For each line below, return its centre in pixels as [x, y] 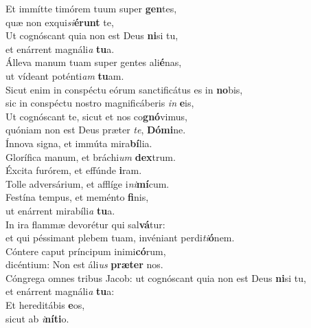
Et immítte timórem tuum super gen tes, [91, 8]
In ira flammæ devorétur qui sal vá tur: [85, 224]
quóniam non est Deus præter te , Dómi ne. [96, 130]
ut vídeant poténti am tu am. [65, 75]
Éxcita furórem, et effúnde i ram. [74, 170]
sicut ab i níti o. [37, 318]
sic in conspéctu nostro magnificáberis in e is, [100, 103]
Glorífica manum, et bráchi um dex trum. [91, 156]
